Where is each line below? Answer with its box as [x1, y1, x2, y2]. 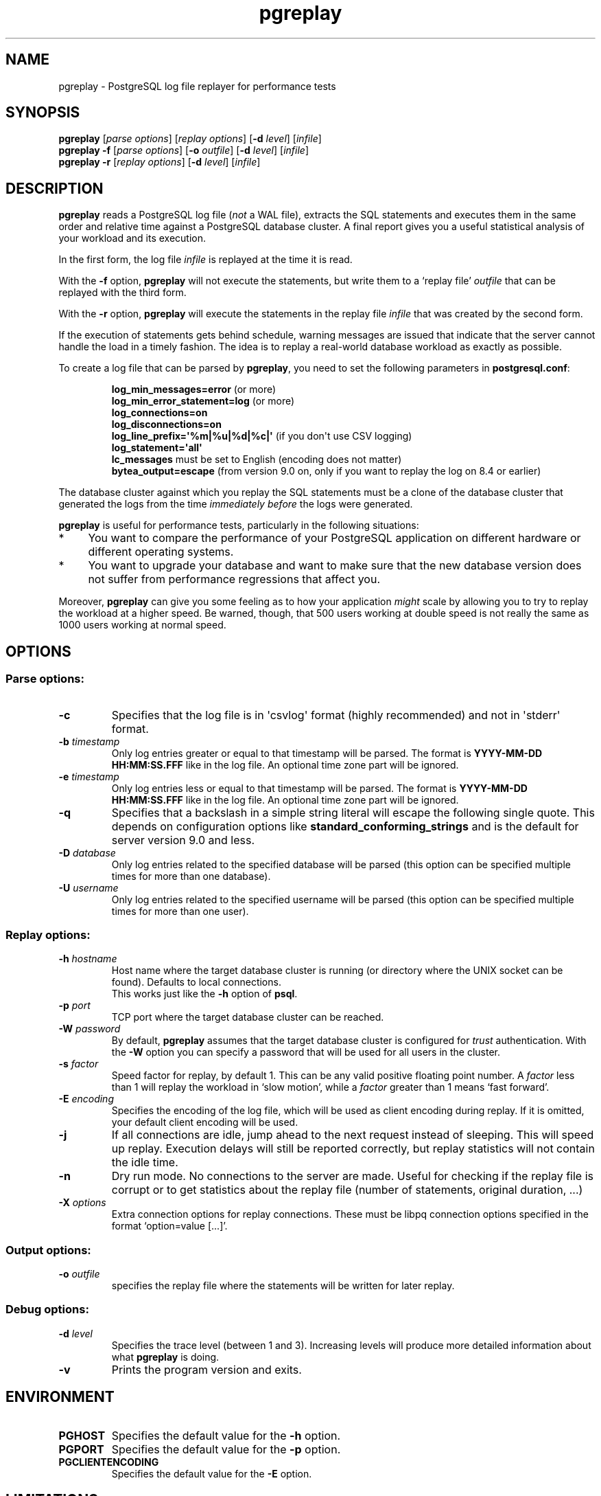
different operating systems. [88, 545, 234, 559]
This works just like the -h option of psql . [111, 988, 298, 1000]
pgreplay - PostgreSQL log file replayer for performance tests [58, 80, 336, 92]
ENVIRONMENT [5, 1388, 115, 1406]
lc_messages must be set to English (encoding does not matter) [111, 453, 402, 466]
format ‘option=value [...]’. [111, 1220, 228, 1232]
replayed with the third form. [58, 286, 187, 299]
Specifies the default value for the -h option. [111, 1428, 341, 1442]
